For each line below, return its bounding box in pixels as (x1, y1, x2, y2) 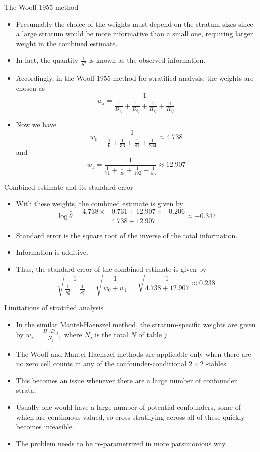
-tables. (206, 358, 228, 369)
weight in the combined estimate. (16, 38, 118, 48)
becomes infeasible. (16, 421, 74, 432)
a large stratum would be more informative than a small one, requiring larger (16, 28, 253, 39)
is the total (95, 329, 128, 340)
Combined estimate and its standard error (4, 181, 133, 192)
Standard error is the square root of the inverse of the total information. (16, 230, 238, 240)
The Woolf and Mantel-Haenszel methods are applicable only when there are (16, 348, 251, 359)
